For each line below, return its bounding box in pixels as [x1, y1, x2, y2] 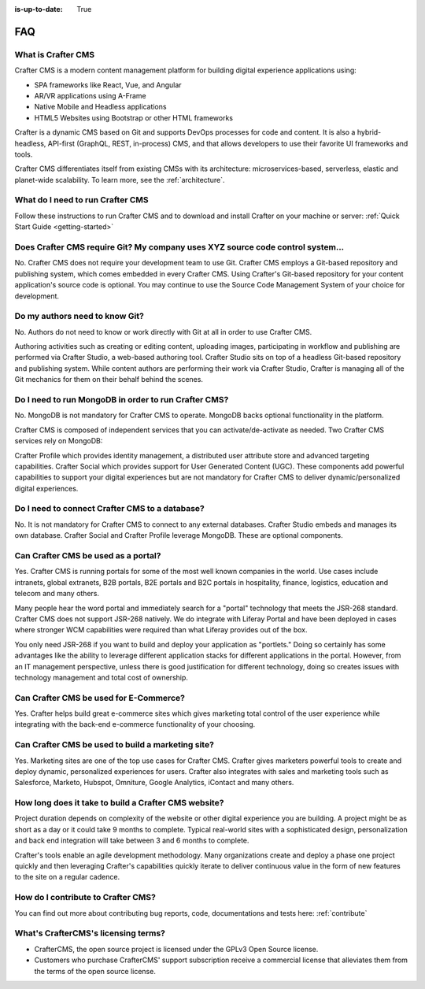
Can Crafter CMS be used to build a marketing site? [14, 739, 214, 750]
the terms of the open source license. [34, 966, 157, 976]
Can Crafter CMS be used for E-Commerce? [14, 692, 185, 703]
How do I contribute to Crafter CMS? [14, 892, 157, 903]
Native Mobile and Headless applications [34, 102, 167, 112]
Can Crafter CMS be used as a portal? [14, 550, 161, 561]
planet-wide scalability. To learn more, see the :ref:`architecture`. [14, 175, 225, 184]
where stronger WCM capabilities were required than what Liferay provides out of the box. [14, 625, 308, 635]
